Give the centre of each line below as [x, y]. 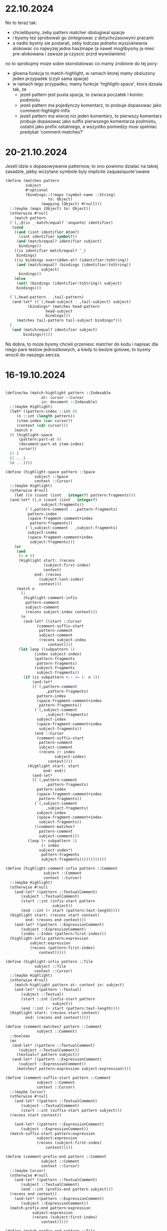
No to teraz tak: [21, 23]
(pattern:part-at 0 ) [40, 439]
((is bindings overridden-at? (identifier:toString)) [71, 260]
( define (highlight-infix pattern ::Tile [49, 962]
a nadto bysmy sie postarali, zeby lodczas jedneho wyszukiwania [80, 43]
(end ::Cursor [49, 733]
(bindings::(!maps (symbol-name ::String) [70, 195]
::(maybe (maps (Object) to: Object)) [50, 209]
